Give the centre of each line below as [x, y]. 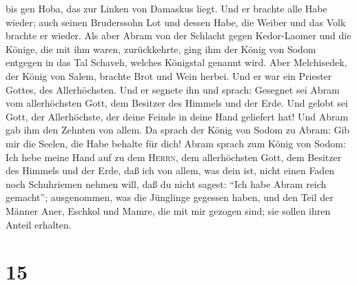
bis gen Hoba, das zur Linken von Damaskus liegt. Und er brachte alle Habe [166, 8]
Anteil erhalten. [39, 224]
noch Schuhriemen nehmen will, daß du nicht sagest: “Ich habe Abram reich [166, 183]
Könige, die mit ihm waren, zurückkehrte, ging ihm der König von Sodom [161, 49]
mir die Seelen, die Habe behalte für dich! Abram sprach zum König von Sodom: [176, 143]
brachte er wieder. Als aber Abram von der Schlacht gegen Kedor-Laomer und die [178, 35]
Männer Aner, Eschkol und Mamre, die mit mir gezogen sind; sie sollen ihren [168, 210]
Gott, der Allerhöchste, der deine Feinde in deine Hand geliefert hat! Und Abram [177, 116]
